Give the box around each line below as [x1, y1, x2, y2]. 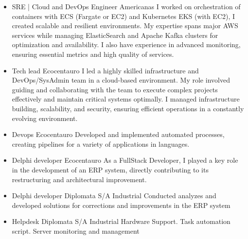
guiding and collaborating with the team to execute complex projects [12, 84, 218, 94]
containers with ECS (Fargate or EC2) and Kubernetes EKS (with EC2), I [12, 11, 235, 21]
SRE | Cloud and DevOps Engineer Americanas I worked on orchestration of [12, 1, 241, 11]
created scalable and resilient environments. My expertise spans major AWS [12, 20, 238, 31]
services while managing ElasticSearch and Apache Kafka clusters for [12, 30, 218, 40]
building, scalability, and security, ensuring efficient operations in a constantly [12, 103, 244, 113]
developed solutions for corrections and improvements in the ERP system [12, 200, 230, 210]
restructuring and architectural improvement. [12, 174, 147, 184]
